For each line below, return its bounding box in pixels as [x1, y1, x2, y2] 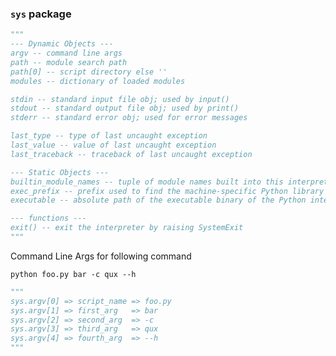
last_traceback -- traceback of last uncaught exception [10, 149, 253, 159]
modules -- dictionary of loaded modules [10, 76, 186, 86]
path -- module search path [10, 57, 128, 67]
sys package [10, 7, 72, 21]
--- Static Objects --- [10, 167, 110, 177]
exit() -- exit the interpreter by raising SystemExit [10, 223, 244, 233]
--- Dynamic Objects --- [10, 39, 114, 49]
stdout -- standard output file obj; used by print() [10, 103, 240, 114]
